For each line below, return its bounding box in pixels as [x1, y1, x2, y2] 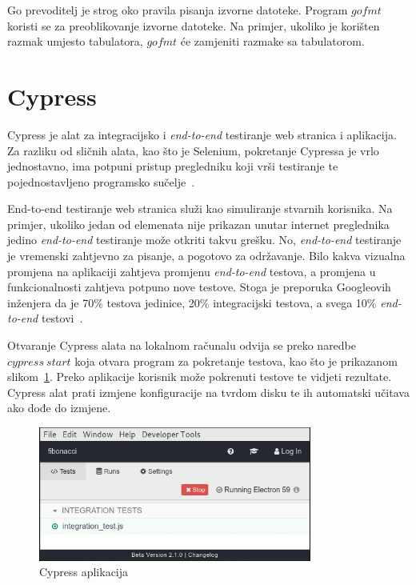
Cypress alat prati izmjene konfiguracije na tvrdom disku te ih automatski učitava [7, 383, 410, 400]
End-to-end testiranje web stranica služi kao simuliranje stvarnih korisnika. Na [7, 200, 393, 217]
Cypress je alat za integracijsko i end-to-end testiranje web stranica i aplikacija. [7, 126, 397, 142]
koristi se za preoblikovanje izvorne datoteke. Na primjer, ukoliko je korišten [7, 17, 380, 34]
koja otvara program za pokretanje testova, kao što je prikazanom [74, 352, 398, 369]
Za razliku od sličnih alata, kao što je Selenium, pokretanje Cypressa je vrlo [7, 142, 379, 158]
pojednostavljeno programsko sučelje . [7, 173, 195, 190]
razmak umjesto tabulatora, [7, 33, 143, 50]
